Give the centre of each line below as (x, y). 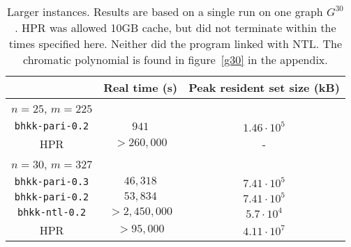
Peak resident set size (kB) (264, 87)
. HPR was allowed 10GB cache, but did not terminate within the (175, 27)
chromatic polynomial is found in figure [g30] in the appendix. (175, 59)
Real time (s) (141, 87)
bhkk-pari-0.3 (52, 182)
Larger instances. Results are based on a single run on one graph (165, 11)
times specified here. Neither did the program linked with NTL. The (175, 43)
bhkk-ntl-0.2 (52, 212)
